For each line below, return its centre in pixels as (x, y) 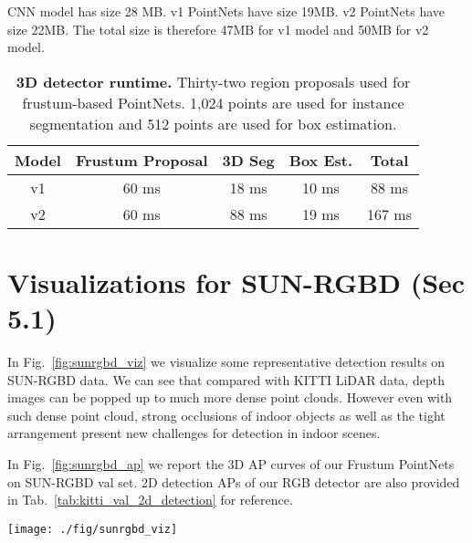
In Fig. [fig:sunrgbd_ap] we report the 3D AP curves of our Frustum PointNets (231, 464)
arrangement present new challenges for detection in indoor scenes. (194, 433)
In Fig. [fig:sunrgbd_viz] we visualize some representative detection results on (226, 362)
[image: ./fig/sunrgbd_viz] (93, 529)
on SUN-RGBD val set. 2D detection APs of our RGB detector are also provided (234, 481)
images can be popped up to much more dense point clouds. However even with (230, 397)
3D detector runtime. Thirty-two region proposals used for (213, 81)
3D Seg (248, 160)
